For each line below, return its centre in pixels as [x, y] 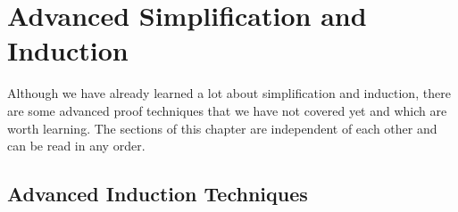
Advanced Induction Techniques [158, 194]
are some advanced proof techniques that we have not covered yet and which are [227, 110]
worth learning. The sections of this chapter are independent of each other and [222, 128]
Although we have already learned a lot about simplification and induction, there [229, 93]
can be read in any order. [76, 146]
